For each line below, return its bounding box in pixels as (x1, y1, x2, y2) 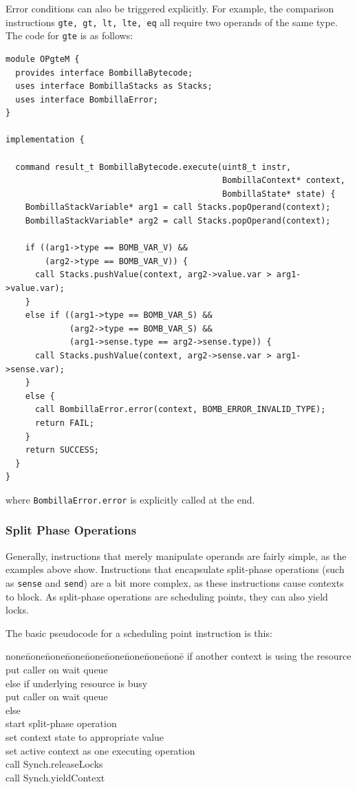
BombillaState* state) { (222, 188, 336, 199)
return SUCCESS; (25, 445, 100, 455)
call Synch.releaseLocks (6, 757, 103, 771)
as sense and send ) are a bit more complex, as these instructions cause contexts (6, 575, 344, 590)
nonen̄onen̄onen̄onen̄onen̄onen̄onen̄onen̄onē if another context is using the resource (6, 649, 351, 663)
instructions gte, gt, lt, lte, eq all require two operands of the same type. (6, 14, 338, 29)
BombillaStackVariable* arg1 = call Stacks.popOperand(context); (25, 202, 331, 213)
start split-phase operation (6, 716, 117, 731)
